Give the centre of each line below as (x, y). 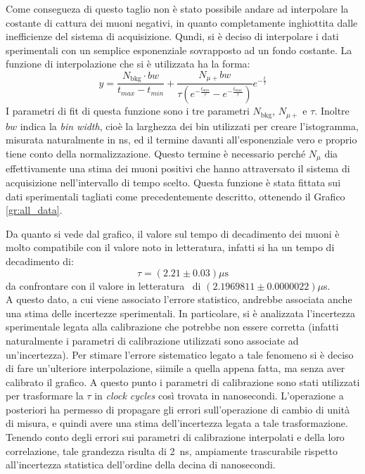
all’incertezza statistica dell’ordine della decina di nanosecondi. (141, 465)
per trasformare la (45, 396)
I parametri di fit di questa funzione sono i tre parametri (128, 111)
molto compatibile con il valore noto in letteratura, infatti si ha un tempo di (170, 247)
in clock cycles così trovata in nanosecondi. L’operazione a (219, 396)
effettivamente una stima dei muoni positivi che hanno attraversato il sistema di (178, 168)
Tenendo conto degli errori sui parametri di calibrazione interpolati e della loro (175, 437)
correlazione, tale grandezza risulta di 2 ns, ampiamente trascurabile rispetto (172, 450)
